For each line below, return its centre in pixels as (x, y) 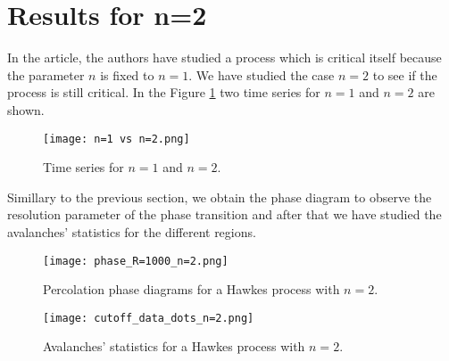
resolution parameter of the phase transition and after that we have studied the (224, 214)
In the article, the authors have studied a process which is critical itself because (224, 57)
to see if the (405, 74)
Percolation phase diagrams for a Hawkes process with (191, 289)
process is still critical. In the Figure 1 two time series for (164, 92)
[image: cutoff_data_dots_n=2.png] (149, 318)
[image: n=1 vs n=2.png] (116, 139)
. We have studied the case (262, 74)
